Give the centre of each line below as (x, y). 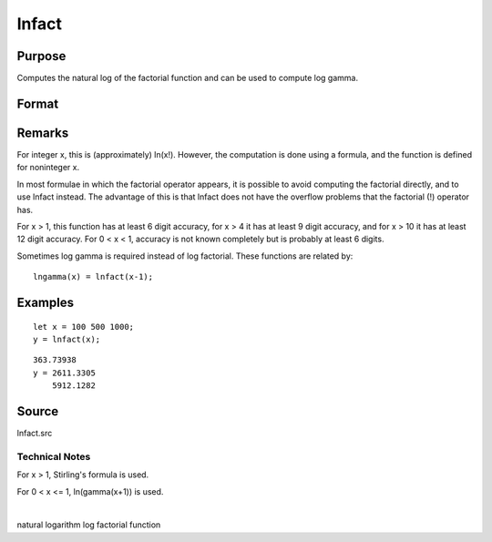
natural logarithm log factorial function (89, 525)
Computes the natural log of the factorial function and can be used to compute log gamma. (188, 78)
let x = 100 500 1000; (84, 327)
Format (38, 103)
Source (38, 411)
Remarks (43, 133)
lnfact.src (35, 433)
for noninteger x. (48, 168)
